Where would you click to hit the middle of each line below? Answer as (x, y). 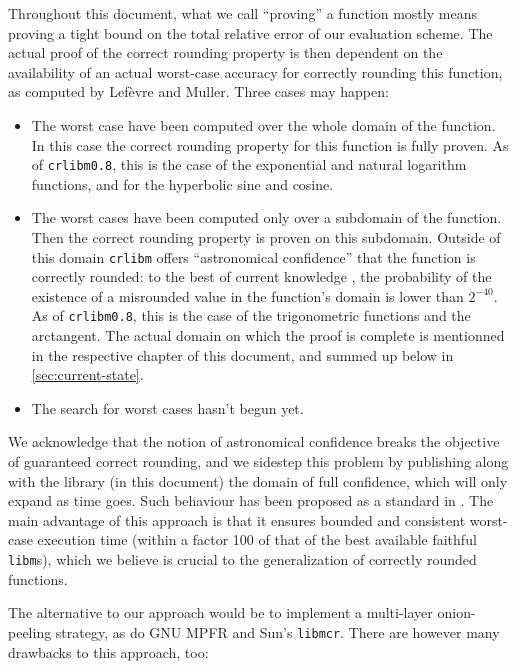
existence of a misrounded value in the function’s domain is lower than (247, 295)
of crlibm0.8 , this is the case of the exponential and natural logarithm (249, 164)
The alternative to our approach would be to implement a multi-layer (220, 612)
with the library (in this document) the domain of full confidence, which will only (258, 480)
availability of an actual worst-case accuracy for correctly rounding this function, (255, 71)
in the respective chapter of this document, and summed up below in (242, 354)
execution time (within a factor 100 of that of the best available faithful (257, 539)
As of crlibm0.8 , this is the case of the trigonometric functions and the (251, 315)
